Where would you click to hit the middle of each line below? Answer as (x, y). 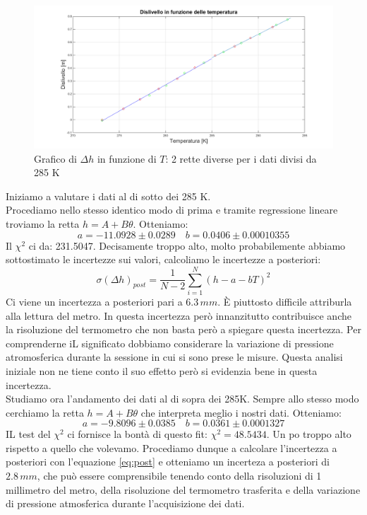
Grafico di (55, 158)
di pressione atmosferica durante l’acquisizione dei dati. (125, 503)
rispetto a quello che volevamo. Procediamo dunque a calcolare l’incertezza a (172, 447)
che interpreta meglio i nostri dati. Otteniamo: (241, 412)
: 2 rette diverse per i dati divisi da (241, 158)
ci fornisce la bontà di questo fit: (137, 434)
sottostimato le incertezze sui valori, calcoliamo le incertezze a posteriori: (163, 259)
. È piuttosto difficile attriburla (285, 301)
